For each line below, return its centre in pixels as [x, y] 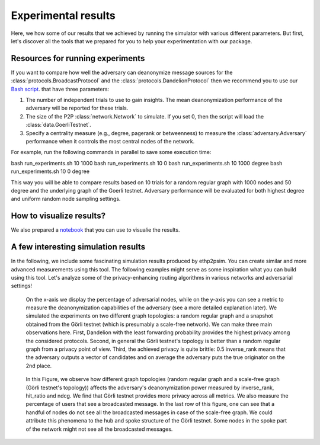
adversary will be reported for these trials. [77, 108]
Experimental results [63, 15]
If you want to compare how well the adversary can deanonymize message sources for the [122, 72]
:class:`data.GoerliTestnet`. [58, 125]
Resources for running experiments [78, 58]
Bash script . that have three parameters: [60, 89]
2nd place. [39, 366]
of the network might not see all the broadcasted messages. [99, 429]
